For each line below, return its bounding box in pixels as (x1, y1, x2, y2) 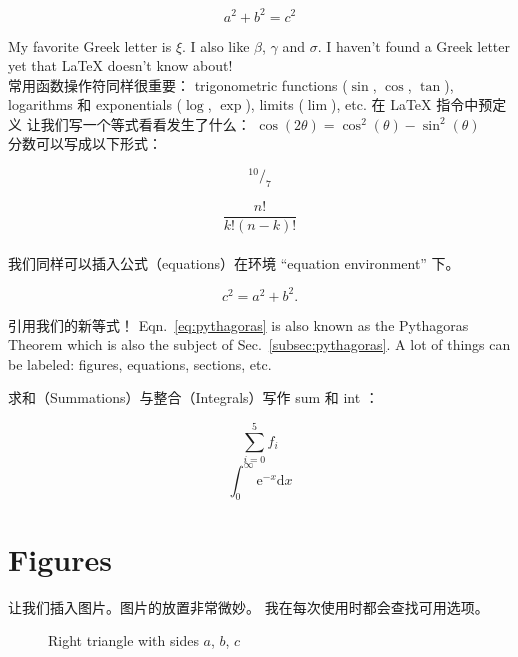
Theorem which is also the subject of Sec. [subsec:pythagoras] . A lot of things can (8, 334, 511, 355)
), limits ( (245, 94, 304, 115)
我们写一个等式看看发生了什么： (40, 113, 251, 134)
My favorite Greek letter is (8, 35, 172, 56)
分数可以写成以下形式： (8, 133, 162, 154)
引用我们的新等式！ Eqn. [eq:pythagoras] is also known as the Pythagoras (8, 314, 469, 335)
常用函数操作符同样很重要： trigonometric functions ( (8, 74, 348, 95)
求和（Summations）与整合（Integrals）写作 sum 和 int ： (8, 387, 379, 408)
